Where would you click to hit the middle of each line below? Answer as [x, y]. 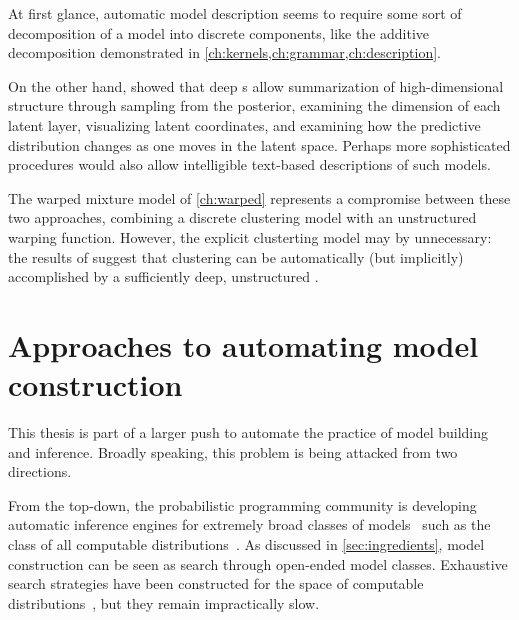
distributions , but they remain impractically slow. [164, 602]
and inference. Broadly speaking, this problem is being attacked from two [233, 451]
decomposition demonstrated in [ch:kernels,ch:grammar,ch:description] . [224, 52]
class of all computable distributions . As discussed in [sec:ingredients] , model [246, 544]
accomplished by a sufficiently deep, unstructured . [163, 276]
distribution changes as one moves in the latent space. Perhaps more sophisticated [259, 144]
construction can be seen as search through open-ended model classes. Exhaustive [258, 563]
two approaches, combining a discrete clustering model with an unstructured [242, 217]
